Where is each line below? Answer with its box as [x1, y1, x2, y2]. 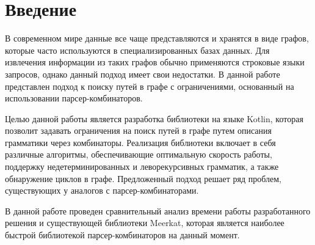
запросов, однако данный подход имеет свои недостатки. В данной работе [5, 67, 280, 80]
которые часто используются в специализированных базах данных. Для [5, 43, 270, 56]
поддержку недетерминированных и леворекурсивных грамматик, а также [5, 160, 279, 173]
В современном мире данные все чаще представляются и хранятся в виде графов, [5, 32, 309, 45]
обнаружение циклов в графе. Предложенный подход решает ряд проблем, [5, 172, 281, 185]
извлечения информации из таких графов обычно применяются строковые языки [5, 56, 305, 68]
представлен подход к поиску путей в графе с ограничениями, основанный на [5, 79, 294, 92]
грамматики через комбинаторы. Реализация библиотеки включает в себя [5, 136, 276, 148]
